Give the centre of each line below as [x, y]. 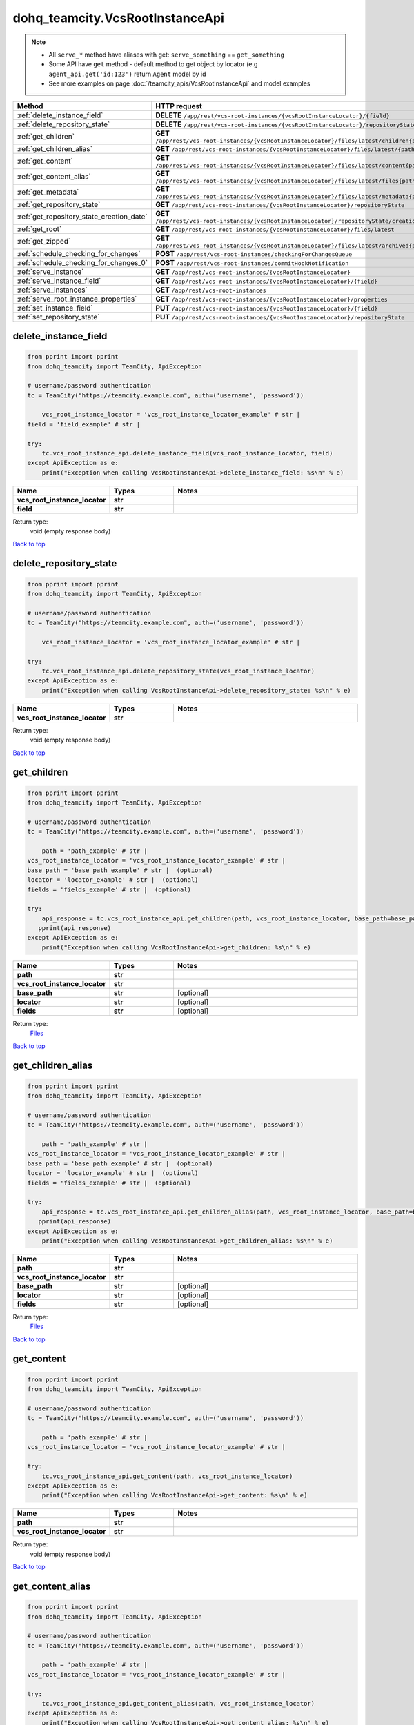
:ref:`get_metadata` [48, 192]
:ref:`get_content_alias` [54, 176]
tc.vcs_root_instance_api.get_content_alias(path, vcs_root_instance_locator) [178, 1704]
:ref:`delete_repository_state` [63, 124]
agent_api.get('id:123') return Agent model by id [127, 74]
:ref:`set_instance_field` [55, 308]
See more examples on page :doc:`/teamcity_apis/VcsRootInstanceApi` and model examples [179, 83]
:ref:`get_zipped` [44, 241]
